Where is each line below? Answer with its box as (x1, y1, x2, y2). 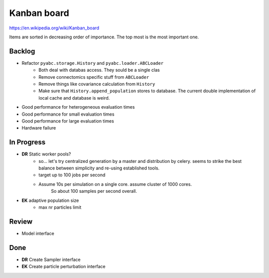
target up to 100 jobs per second (38, 172, 106, 178)
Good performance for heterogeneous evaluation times (21, 104, 135, 110)
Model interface (21, 230, 54, 236)
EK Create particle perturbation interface (21, 264, 106, 270)
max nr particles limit (38, 204, 82, 210)
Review (9, 217, 33, 226)
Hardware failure (21, 125, 56, 131)
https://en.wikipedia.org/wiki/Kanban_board (9, 25, 100, 31)
